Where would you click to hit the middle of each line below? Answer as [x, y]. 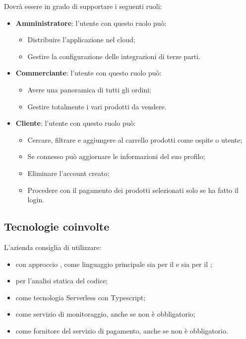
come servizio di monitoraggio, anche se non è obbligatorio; [105, 314]
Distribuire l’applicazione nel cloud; [81, 40]
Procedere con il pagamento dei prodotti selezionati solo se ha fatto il [133, 190]
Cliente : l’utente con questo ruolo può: [76, 123]
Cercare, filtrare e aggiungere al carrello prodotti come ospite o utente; [135, 139]
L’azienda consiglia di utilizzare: [53, 247]
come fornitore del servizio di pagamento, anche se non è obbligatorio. [122, 330]
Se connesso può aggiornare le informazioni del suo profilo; [116, 156]
